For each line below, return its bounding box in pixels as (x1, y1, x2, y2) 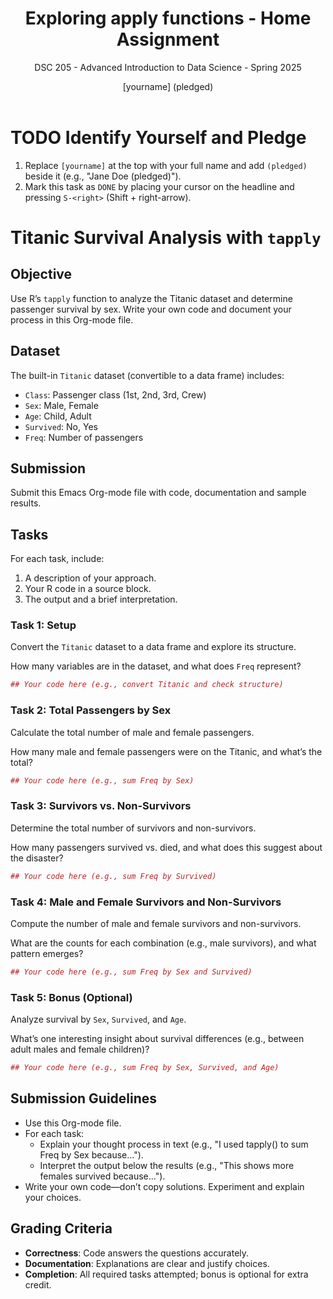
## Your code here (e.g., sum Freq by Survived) (10, 871, 217, 881)
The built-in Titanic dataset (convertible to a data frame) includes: (10, 369, 285, 381)
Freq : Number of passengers (24, 431, 144, 443)
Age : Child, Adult (24, 410, 92, 422)
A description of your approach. (24, 572, 157, 584)
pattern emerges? (10, 947, 84, 959)
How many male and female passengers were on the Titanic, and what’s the (10, 745, 323, 757)
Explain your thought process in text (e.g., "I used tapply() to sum (39, 1138, 309, 1150)
